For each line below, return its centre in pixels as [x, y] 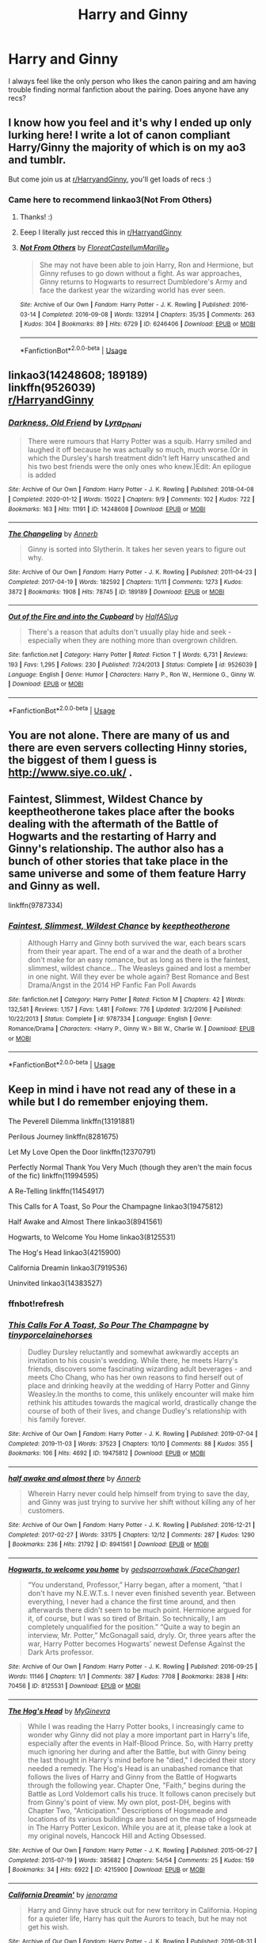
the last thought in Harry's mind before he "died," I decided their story [141, 1760]
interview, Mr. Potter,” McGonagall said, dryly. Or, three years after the [141, 1636]
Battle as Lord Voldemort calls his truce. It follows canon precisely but [141, 1794]
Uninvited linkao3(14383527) [55, 1283]
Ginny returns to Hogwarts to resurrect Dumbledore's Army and [143, 281]
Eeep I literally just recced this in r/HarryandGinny [101, 232]
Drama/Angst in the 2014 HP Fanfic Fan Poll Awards [112, 985]
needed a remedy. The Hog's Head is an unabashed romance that [135, 1769]
